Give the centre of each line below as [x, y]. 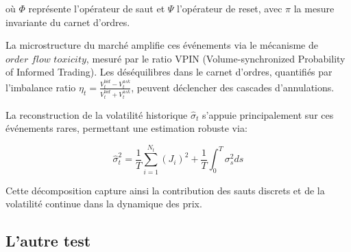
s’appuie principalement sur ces [268, 114]
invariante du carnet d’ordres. [68, 22]
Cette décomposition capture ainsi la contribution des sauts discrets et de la [165, 190]
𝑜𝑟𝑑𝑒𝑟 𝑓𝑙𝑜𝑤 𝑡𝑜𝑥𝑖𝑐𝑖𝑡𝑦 [46, 59]
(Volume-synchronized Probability [274, 58]
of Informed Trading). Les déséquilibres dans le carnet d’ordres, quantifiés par [169, 72]
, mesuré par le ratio [129, 58]
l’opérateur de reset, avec [230, 8]
